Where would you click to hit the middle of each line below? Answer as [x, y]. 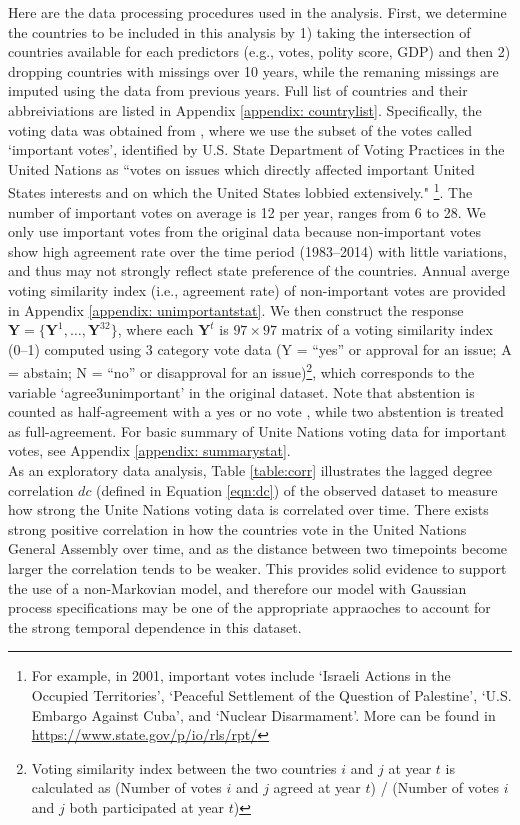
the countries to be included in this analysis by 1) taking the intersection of [239, 31]
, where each [155, 329]
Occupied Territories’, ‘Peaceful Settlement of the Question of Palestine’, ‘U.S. [271, 694]
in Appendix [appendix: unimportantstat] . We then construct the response [236, 309]
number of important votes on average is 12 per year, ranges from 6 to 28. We [247, 211]
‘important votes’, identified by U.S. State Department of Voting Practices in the [256, 149]
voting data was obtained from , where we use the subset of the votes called [240, 129]
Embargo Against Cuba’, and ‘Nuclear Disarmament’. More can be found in [263, 714]
